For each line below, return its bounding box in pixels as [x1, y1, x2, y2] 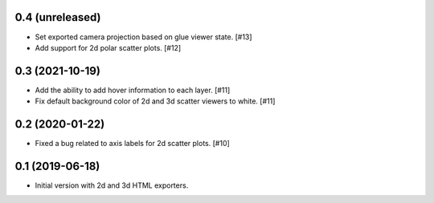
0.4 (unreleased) [14, 10, 101, 24]
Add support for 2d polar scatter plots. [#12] [35, 43, 182, 52]
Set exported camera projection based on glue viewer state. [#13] [35, 32, 252, 42]
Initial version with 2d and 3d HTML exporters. [35, 181, 189, 190]
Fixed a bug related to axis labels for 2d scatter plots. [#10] [35, 139, 231, 148]
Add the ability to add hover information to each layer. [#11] [35, 85, 231, 95]
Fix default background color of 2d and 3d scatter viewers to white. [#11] [35, 96, 276, 106]
